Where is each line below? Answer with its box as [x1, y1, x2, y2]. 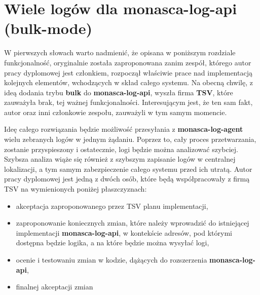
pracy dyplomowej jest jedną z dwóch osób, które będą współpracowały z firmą [4, 173, 250, 184]
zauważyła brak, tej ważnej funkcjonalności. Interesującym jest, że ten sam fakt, [4, 97, 253, 107]
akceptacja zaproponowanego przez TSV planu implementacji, [16, 200, 208, 211]
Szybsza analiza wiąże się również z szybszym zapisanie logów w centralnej [4, 154, 236, 164]
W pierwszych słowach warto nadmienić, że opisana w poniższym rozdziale [4, 47, 236, 58]
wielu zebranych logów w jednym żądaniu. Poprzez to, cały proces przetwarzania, [4, 134, 256, 144]
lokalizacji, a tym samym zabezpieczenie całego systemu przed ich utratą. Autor [4, 163, 252, 174]
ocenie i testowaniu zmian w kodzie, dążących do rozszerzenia [16, 254, 207, 265]
